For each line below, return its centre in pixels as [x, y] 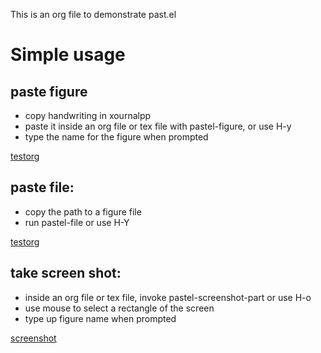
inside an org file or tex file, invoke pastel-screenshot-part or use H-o [168, 297]
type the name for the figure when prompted [116, 137]
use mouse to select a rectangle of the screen [119, 308]
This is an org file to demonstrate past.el [93, 14]
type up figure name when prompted [100, 318]
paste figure [49, 91]
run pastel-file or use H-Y [77, 222]
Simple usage [68, 55]
